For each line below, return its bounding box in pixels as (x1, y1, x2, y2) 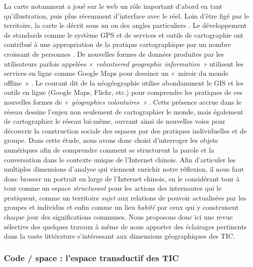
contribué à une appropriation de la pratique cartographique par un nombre (4, 39, 231, 49)
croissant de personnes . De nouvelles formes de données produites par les (4, 48, 224, 59)
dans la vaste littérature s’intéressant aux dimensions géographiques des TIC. (4, 231, 235, 241)
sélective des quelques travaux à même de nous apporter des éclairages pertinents (4, 221, 247, 231)
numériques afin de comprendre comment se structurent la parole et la (4, 144, 214, 155)
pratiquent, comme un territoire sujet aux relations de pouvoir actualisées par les (4, 192, 246, 202)
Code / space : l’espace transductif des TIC (4, 251, 179, 264)
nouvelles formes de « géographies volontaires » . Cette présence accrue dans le (4, 96, 242, 107)
